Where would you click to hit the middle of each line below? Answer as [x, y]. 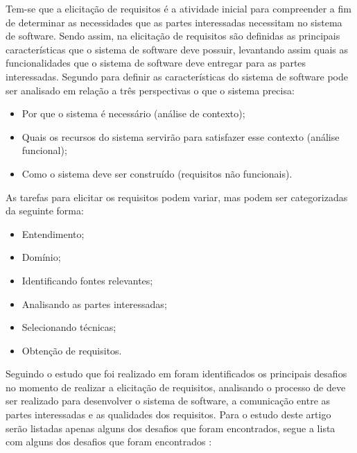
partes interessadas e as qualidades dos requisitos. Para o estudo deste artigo [168, 414]
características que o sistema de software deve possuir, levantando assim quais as [177, 49]
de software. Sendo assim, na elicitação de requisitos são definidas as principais [173, 36]
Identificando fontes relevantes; [87, 280]
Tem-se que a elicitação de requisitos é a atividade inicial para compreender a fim [178, 8]
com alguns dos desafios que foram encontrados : [109, 442]
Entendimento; [53, 233]
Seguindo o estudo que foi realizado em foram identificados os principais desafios [176, 374]
